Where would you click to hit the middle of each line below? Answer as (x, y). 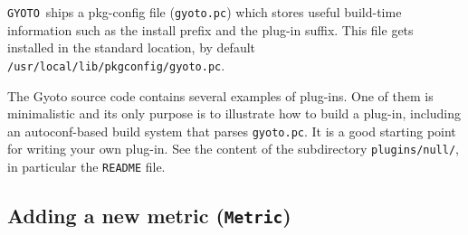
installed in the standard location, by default (132, 47)
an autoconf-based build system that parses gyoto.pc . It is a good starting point (232, 131)
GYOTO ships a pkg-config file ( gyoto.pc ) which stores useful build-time (205, 12)
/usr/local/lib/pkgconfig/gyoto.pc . (116, 65)
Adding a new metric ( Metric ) (149, 216)
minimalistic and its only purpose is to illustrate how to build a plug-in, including (234, 113)
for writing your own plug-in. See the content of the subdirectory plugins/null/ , (234, 149)
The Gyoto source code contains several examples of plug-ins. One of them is (220, 95)
